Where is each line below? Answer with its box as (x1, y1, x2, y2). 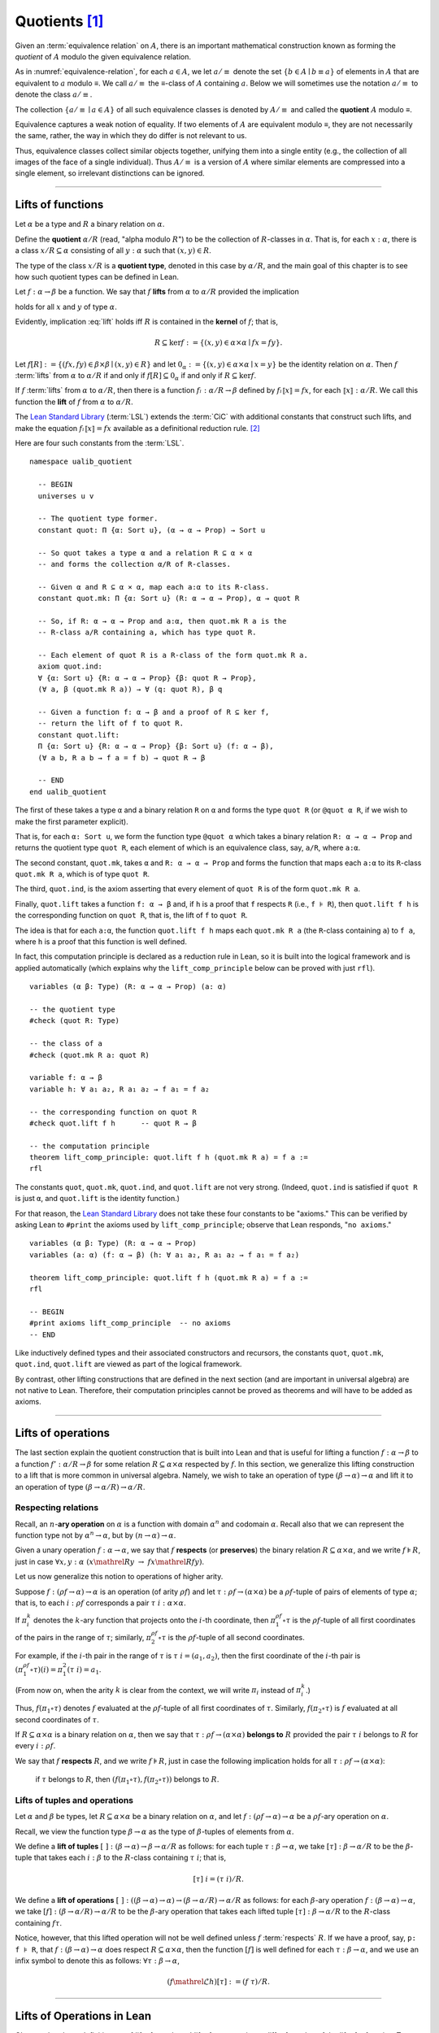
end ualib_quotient (29, 787, 107, 796)
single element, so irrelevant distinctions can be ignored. (15, 168, 205, 178)
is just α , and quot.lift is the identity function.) (15, 1194, 180, 1204)
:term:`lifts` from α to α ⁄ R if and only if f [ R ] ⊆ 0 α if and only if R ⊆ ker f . (15, 371, 256, 382)
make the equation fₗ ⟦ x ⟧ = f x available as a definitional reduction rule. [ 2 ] (15, 423, 260, 433)
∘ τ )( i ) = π (29, 1665, 63, 1674)
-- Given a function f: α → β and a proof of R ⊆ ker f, (37, 707, 270, 716)
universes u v (37, 491, 94, 500)
